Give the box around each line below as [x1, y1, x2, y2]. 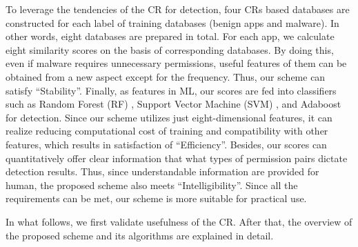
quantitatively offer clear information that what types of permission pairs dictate [6, 150, 348, 165]
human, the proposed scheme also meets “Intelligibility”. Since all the [6, 177, 298, 192]
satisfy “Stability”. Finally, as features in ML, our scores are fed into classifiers [6, 83, 337, 97]
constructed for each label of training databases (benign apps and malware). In [6, 15, 339, 30]
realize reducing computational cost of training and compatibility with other [6, 123, 328, 138]
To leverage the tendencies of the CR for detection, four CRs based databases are [6, 2, 350, 16]
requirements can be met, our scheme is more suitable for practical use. [6, 191, 307, 206]
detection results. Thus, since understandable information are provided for [6, 164, 319, 179]
